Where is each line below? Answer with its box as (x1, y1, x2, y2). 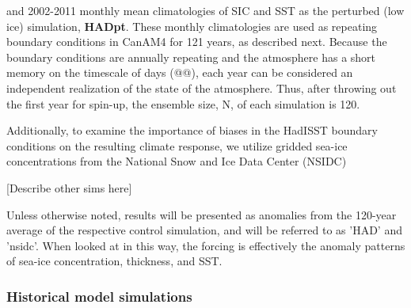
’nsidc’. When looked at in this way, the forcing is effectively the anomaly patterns (6, 237, 405, 253)
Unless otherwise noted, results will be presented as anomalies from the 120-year (6, 206, 397, 222)
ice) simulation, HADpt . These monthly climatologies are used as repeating (6, 17, 378, 34)
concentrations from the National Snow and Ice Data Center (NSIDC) (6, 153, 347, 169)
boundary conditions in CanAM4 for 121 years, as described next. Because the (6, 33, 387, 50)
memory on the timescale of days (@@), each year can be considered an (6, 64, 353, 81)
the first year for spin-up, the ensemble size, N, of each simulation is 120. (6, 95, 360, 112)
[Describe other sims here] (6, 179, 132, 196)
